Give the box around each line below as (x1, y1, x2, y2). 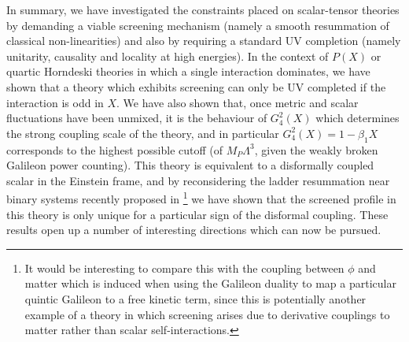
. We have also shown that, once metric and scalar (116, 94, 359, 110)
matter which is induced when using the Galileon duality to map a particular (24, 275, 396, 292)
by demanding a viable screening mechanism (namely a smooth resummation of (6, 17, 389, 33)
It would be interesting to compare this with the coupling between (24, 259, 345, 276)
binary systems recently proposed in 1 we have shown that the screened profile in (6, 188, 396, 206)
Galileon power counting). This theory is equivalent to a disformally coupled (6, 157, 374, 173)
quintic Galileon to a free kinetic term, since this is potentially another (24, 290, 367, 307)
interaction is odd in (6, 94, 104, 110)
